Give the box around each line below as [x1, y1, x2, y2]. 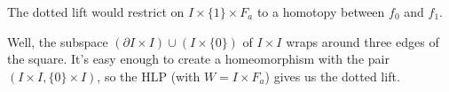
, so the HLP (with [97, 66, 201, 85]
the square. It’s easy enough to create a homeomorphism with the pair [7, 50, 390, 68]
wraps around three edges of [286, 32, 439, 50]
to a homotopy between [256, 3, 385, 20]
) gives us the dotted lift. [264, 66, 400, 85]
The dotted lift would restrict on [7, 3, 185, 20]
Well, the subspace [7, 32, 108, 50]
